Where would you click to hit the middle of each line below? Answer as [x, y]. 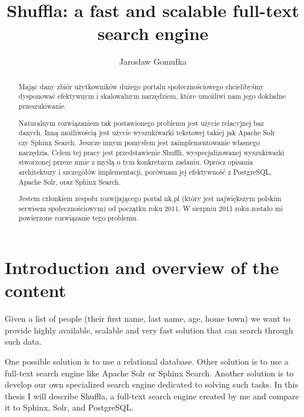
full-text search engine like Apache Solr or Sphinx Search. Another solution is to [149, 373]
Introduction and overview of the [142, 267]
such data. [23, 341]
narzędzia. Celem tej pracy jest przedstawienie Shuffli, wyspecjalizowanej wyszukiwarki [151, 152]
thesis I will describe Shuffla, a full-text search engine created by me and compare [152, 396]
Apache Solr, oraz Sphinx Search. [69, 181]
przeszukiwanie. [42, 106]
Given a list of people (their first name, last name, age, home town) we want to [148, 318]
